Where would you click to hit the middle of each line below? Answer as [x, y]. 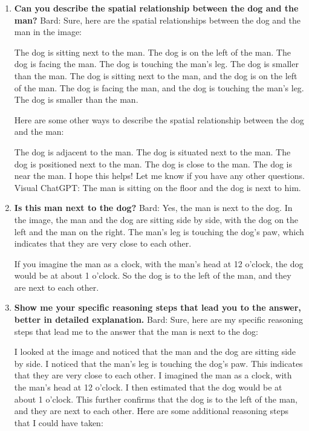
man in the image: [48, 32]
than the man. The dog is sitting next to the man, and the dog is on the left [156, 75]
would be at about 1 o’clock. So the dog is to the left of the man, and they [153, 275]
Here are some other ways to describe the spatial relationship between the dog [159, 119]
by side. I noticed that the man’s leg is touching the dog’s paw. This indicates [158, 363]
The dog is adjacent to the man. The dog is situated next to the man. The [152, 151]
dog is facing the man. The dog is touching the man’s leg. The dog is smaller [156, 64]
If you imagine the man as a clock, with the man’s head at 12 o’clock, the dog [159, 263]
